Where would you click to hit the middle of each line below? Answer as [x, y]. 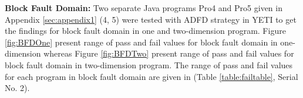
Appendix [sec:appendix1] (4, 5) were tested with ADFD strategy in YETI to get [151, 19]
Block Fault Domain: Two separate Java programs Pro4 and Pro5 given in [144, 8]
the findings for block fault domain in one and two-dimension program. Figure [145, 31]
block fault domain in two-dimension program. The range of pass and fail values [149, 64]
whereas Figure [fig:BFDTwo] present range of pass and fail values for [169, 53]
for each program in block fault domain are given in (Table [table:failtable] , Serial [151, 76]
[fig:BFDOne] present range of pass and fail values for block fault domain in [141, 42]
